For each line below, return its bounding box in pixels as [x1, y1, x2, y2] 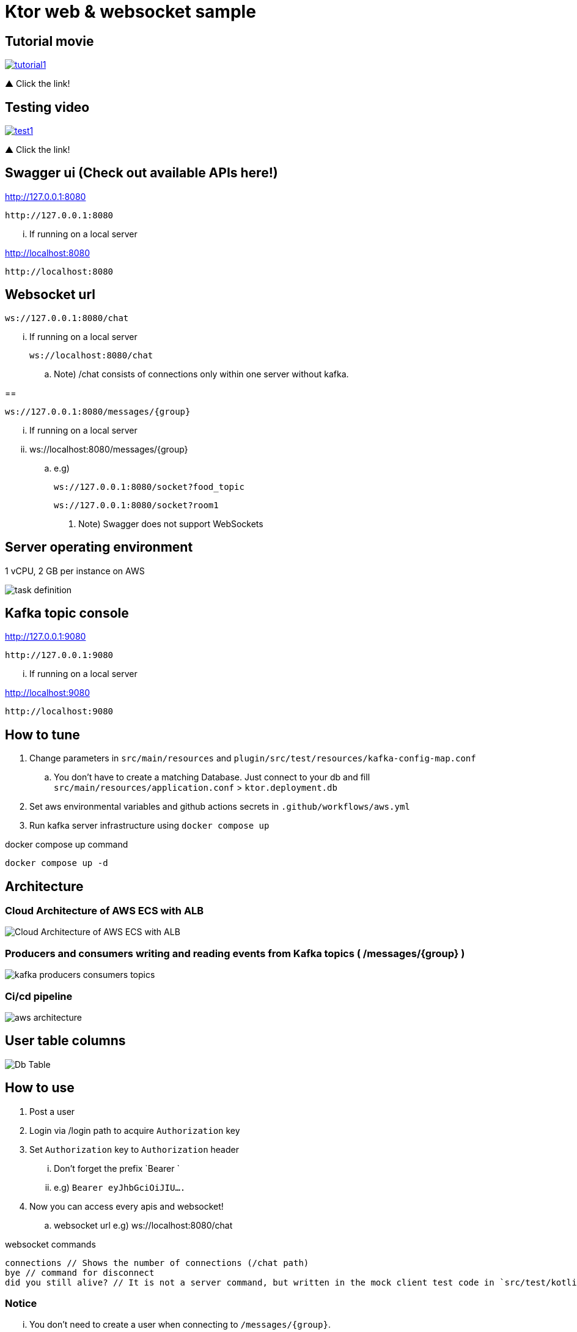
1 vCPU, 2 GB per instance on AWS [5, 565, 145, 576]
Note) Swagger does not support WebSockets [78, 518, 263, 529]
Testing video [5, 99, 90, 115]
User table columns [5, 1033, 126, 1049]
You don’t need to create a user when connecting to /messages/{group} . [29, 1319, 331, 1330]
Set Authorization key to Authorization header [29, 1144, 239, 1155]
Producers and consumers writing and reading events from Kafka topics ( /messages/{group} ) [5, 947, 465, 960]
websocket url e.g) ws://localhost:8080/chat [54, 1219, 233, 1230]
